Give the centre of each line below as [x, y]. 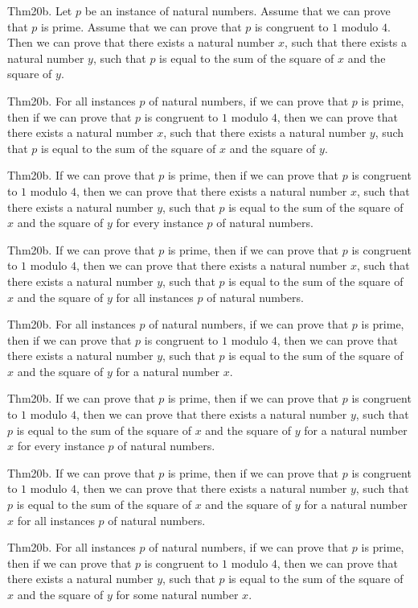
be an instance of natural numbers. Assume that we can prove [238, 10]
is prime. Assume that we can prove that [141, 26]
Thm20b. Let [40, 10]
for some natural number [177, 594]
